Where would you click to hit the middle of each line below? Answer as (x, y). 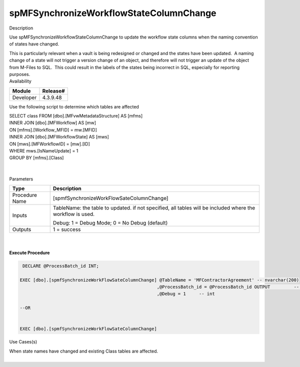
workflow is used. (74, 214)
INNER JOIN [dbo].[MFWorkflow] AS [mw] (53, 123)
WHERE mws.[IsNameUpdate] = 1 (44, 151)
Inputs (20, 215)
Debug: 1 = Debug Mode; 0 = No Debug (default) (110, 222)
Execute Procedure (29, 252)
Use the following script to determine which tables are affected (74, 106)
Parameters (21, 179)
